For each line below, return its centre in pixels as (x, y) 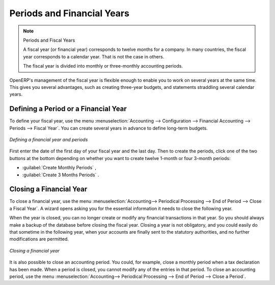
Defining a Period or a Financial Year (68, 109)
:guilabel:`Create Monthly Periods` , (59, 168)
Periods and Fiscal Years (49, 40)
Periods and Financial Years (70, 13)
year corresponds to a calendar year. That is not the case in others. (94, 56)
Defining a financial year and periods (49, 139)
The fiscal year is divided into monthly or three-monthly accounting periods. (103, 66)
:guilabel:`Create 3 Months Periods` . (61, 175)
